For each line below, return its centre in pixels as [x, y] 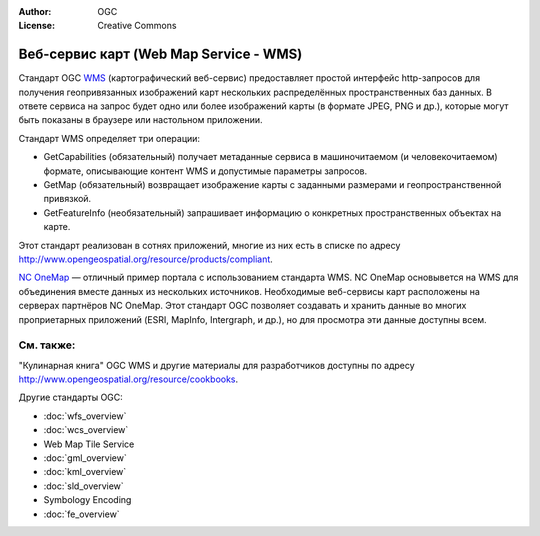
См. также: [47, 345]
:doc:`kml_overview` [85, 472]
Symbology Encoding [87, 500]
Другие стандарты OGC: [71, 397]
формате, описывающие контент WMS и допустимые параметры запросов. [205, 171]
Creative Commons [137, 26]
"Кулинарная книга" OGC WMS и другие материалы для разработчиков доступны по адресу [216, 365]
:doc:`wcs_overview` [86, 430]
